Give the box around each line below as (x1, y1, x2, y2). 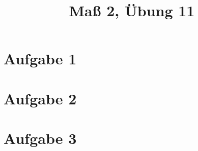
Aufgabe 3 (4, 128, 77, 148)
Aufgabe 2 (4, 88, 77, 108)
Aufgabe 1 (4, 48, 77, 69)
